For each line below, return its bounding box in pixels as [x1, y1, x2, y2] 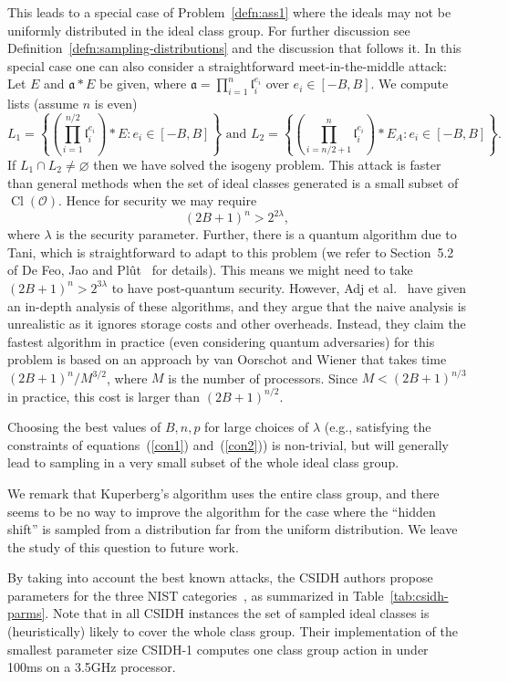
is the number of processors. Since [168, 368, 358, 387]
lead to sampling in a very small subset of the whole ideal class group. [7, 453, 399, 472]
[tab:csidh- [389, 585, 449, 604]
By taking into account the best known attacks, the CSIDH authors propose [7, 568, 433, 587]
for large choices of [204, 417, 309, 436]
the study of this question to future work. [7, 537, 239, 556]
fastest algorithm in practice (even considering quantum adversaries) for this [7, 331, 435, 351]
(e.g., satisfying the [324, 417, 431, 436]
